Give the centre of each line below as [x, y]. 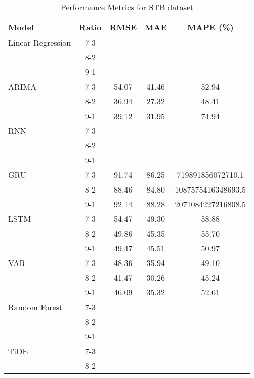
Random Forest [35, 307]
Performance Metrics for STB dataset [127, 7]
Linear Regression [40, 42]
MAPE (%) [210, 27]
